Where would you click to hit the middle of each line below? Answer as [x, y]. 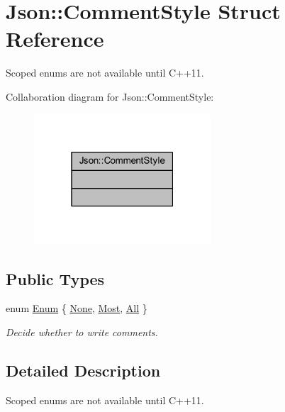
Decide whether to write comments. [82, 332]
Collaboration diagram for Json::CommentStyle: [110, 96]
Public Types [55, 278]
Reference [55, 39]
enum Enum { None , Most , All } [77, 308]
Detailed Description [83, 370]
